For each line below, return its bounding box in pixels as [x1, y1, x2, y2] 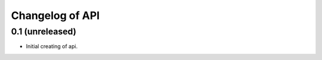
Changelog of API [11, 9, 100, 22]
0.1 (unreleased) [11, 26, 77, 37]
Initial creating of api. [26, 43, 78, 50]
